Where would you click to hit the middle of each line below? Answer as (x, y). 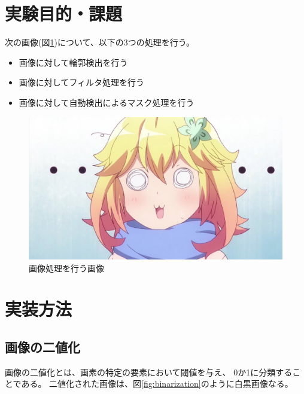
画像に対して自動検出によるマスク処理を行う (107, 102)
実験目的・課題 (64, 13)
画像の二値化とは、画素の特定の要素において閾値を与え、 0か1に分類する (149, 372)
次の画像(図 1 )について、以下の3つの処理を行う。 (100, 42)
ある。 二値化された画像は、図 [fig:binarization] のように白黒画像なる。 (157, 384)
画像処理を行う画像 (66, 268)
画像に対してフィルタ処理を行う (82, 82)
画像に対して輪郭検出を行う (73, 62)
